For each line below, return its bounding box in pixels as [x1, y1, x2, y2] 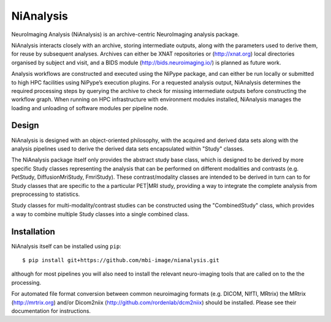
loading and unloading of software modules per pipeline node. [11, 104, 169, 111]
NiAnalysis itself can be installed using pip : [11, 242, 122, 250]
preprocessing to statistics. [11, 190, 80, 198]
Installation [11, 227, 55, 237]
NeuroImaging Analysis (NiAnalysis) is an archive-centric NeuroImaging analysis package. [11, 31, 240, 38]
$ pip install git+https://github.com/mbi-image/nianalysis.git [22, 257, 220, 263]
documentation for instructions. [11, 307, 91, 315]
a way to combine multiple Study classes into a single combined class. [11, 210, 189, 217]
